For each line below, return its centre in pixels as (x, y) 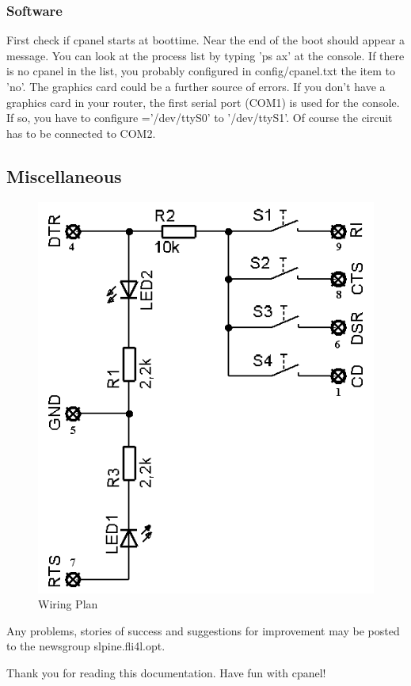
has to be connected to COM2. (81, 133)
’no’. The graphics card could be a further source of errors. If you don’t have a (196, 86)
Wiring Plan (68, 604)
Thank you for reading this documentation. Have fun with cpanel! (166, 672)
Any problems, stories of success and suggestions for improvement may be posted (203, 630)
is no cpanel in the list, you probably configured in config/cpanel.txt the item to (201, 71)
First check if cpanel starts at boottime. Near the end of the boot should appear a (206, 40)
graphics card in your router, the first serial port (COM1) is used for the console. (203, 102)
